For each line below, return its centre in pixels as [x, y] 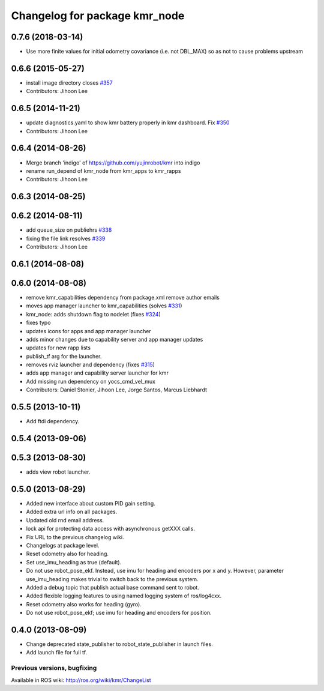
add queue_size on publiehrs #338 [69, 230]
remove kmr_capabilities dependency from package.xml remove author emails [123, 297]
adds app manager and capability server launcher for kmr [97, 373]
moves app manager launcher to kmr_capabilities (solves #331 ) [104, 306]
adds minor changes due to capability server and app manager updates [115, 339]
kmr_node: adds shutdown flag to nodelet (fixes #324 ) [94, 314]
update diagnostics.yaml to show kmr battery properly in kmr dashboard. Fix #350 [128, 122]
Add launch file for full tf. [57, 653]
